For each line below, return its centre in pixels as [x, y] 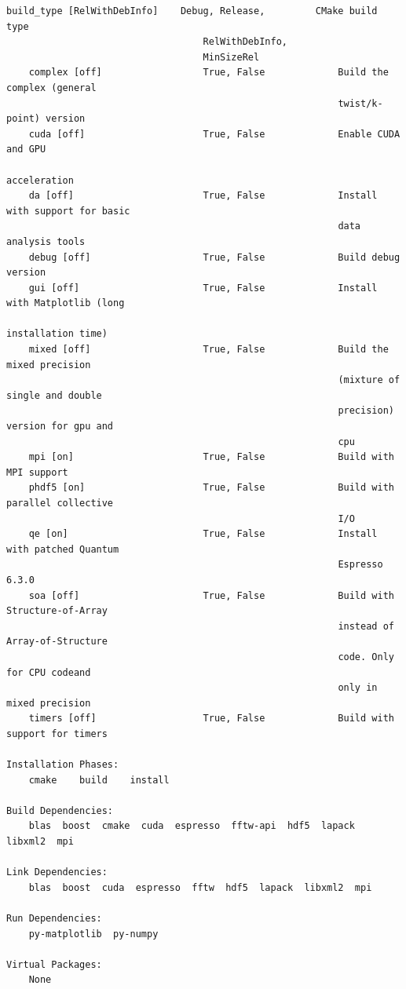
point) [23, 119]
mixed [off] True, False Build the [208, 350]
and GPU [26, 150]
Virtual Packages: [54, 964]
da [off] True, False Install [203, 196]
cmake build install [99, 780]
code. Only [366, 657]
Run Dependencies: [54, 919]
